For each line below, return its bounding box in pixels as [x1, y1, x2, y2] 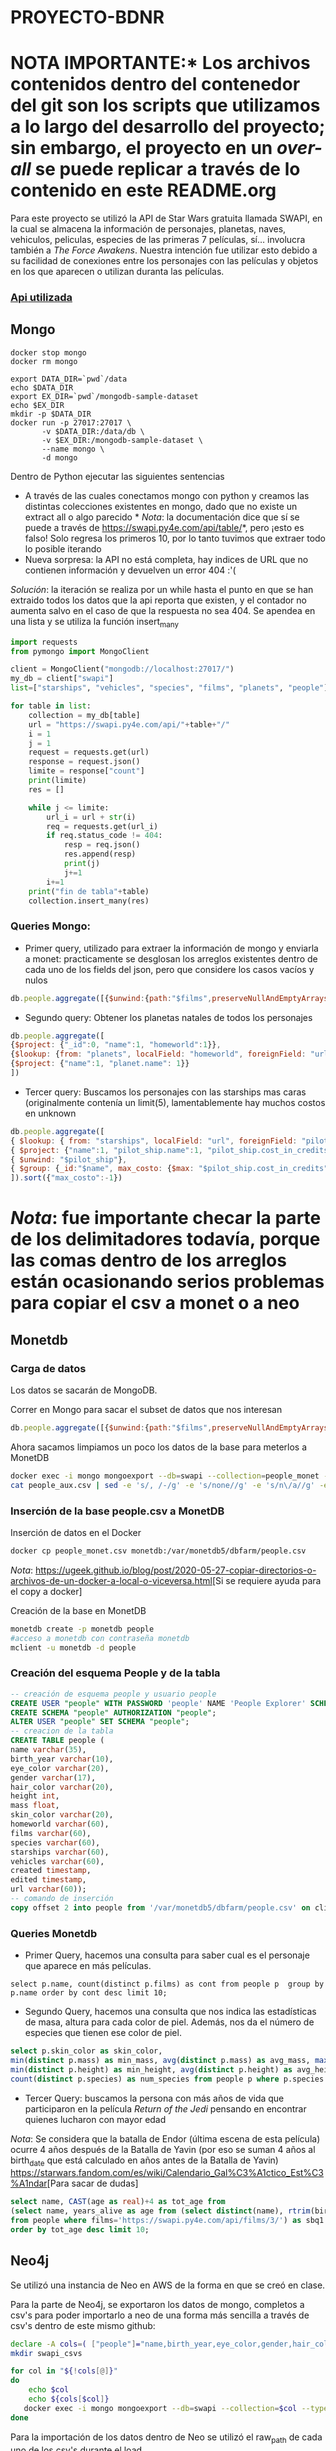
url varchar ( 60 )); [10, 1884, 87, 1895]
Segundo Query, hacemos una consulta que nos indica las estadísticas [24, 2006, 317, 2018]
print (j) [63, 859, 101, 869]
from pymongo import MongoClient [10, 646, 150, 656]
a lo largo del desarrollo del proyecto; [10, 116, 326, 138]
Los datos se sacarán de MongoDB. [10, 1384, 158, 1396]
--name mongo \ [41, 444, 105, 454]
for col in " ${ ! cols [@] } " [10, 2366, 118, 2376]
